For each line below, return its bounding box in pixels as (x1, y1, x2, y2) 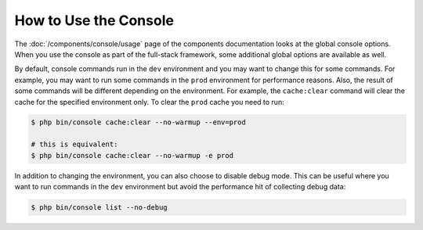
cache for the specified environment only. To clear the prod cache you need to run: (14, 97, 285, 106)
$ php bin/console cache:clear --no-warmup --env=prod (31, 118, 246, 127)
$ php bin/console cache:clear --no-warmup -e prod (31, 151, 234, 160)
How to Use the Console (14, 12, 174, 29)
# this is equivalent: (31, 140, 118, 149)
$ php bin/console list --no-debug (31, 203, 168, 212)
